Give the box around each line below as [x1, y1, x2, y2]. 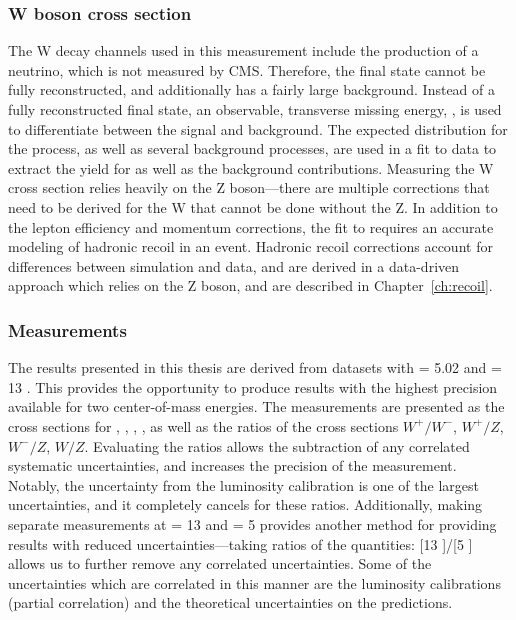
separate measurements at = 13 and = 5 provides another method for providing [8, 513, 497, 534]
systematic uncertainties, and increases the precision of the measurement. [8, 455, 457, 476]
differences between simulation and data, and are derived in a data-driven [8, 255, 460, 276]
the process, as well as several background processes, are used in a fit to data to [8, 138, 497, 159]
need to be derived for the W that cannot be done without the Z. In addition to [8, 196, 498, 217]
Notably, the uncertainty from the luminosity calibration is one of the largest [8, 474, 479, 495]
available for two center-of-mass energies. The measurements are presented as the [8, 396, 505, 417]
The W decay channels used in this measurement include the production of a [8, 40, 479, 61]
